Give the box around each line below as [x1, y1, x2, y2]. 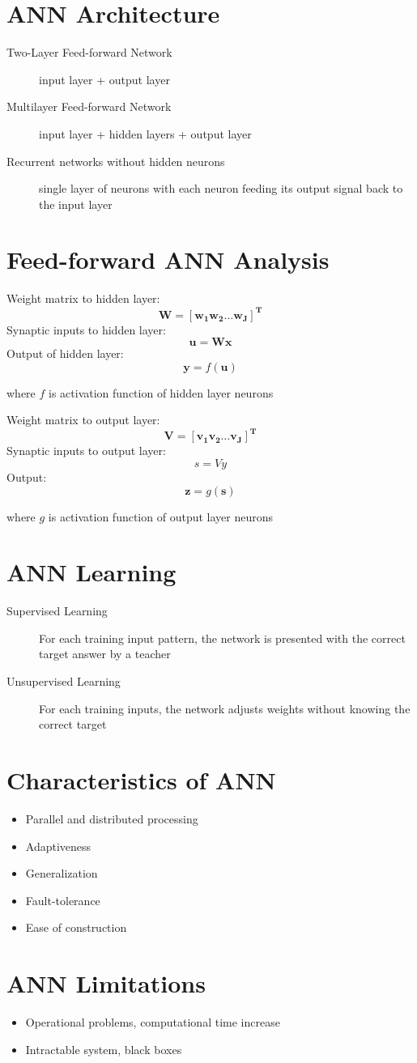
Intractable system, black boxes [25, 1040, 182, 1057]
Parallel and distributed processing [25, 810, 198, 827]
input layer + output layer [39, 70, 170, 87]
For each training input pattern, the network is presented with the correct [39, 629, 406, 646]
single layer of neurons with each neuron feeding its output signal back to [39, 180, 403, 197]
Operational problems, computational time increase [25, 1014, 280, 1031]
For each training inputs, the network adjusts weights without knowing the [39, 699, 411, 716]
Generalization [25, 865, 98, 882]
